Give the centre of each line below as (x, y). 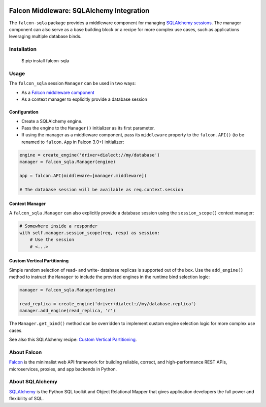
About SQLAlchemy (33, 382)
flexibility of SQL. (27, 399)
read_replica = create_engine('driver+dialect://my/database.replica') (108, 304)
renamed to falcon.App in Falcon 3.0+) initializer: (73, 142)
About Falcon (25, 352)
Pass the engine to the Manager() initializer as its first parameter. (88, 128)
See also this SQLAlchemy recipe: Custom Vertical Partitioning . (73, 340)
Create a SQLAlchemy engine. (52, 121)
